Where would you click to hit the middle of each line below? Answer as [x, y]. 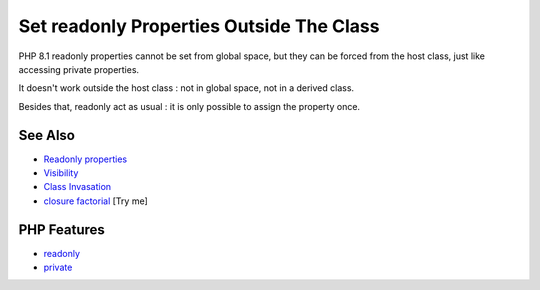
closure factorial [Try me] [96, 201]
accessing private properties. [79, 69]
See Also [46, 135]
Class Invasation [77, 187]
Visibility [61, 173]
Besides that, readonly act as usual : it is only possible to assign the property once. [189, 106]
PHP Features [61, 229]
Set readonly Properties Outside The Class [199, 26]
